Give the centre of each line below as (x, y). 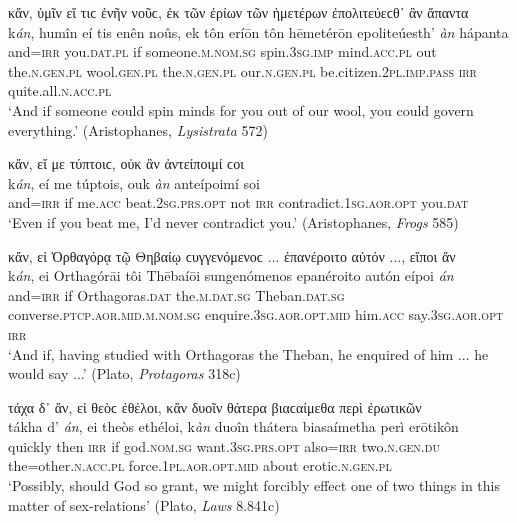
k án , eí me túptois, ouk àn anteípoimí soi (134, 182)
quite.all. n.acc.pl (60, 90)
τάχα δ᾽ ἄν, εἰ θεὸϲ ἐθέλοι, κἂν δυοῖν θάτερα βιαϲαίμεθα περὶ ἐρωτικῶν (215, 406)
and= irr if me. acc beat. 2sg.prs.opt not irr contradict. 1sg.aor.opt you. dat (238, 202)
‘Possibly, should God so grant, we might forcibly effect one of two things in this (254, 485)
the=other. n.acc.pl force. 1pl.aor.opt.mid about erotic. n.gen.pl (200, 465)
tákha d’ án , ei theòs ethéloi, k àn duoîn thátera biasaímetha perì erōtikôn (233, 426)
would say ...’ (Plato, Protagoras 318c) (124, 373)
